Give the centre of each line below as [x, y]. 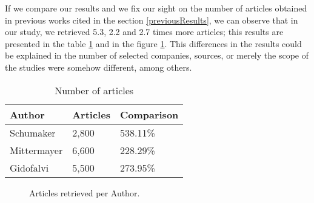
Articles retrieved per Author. [85, 192]
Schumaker [33, 132]
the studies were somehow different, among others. [99, 67]
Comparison [149, 114]
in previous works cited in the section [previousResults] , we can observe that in [152, 20]
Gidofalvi [29, 167]
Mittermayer [36, 150]
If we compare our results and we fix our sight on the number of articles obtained [156, 8]
